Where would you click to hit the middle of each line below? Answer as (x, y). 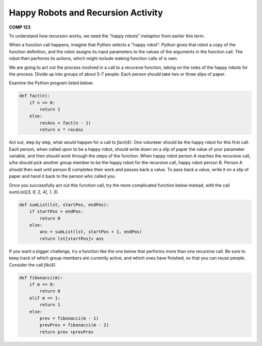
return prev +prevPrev (67, 332)
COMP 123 (20, 27)
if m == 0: (42, 284)
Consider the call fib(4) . (33, 265)
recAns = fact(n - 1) (65, 123)
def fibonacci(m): (41, 278)
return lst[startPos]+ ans (72, 238)
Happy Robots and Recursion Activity (86, 13)
